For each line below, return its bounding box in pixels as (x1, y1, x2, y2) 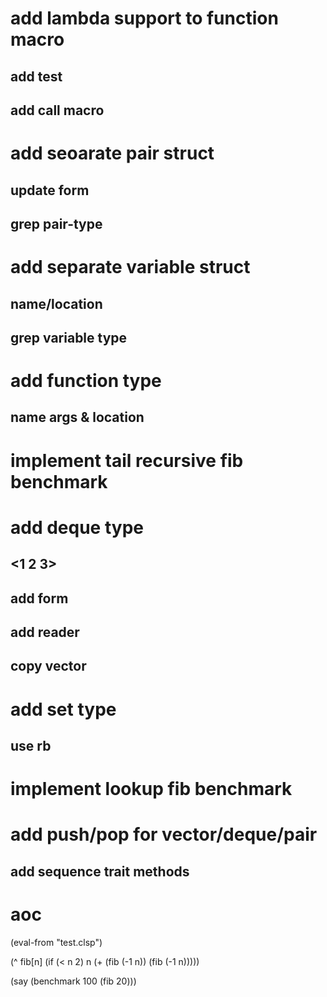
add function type (10, 370, 162, 392)
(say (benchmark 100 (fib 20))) (10, 975, 137, 987)
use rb (10, 738, 52, 754)
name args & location (10, 409, 145, 426)
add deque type (10, 516, 144, 539)
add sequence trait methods (10, 863, 190, 880)
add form (10, 590, 69, 607)
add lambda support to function (10, 7, 279, 30)
